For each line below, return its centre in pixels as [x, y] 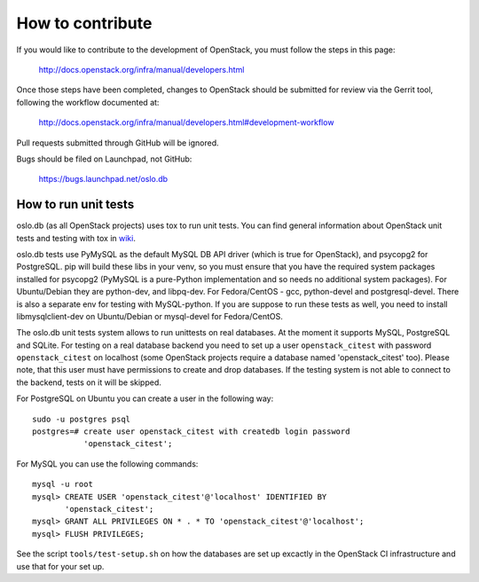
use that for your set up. [60, 566]
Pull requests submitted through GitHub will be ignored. [118, 143]
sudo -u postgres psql [82, 419]
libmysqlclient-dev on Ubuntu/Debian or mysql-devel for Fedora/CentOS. [149, 316]
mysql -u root [63, 484]
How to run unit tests [75, 204]
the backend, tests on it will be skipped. [89, 382]
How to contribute [84, 23]
